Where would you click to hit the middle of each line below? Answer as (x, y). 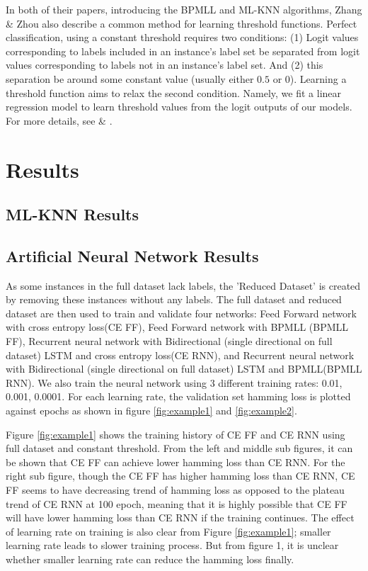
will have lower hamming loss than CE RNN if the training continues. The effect (180, 518)
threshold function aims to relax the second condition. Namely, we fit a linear (174, 92)
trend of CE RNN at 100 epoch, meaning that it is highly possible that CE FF (177, 503)
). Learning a (318, 78)
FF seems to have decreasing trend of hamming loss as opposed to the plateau (175, 490)
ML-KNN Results (73, 214)
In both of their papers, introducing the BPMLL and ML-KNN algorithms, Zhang (184, 9)
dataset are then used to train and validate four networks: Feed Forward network (181, 313)
